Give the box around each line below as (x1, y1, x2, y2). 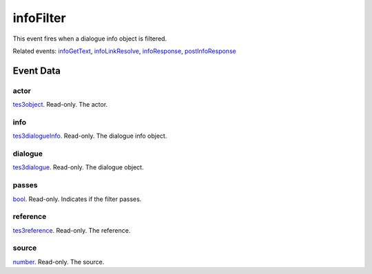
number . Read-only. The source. (12, 257, 105, 266)
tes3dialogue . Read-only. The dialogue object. (12, 163, 144, 171)
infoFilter (12, 10, 66, 25)
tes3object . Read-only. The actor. (12, 101, 108, 109)
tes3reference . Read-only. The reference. (12, 226, 131, 234)
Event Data (12, 65, 61, 76)
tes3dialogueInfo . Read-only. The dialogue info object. (12, 131, 167, 140)
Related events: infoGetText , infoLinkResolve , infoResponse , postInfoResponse (12, 47, 237, 55)
